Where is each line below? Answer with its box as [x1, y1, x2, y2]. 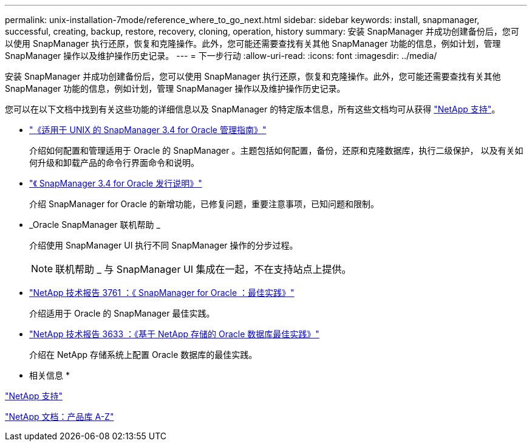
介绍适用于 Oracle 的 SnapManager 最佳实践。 [29, 308, 215, 318]
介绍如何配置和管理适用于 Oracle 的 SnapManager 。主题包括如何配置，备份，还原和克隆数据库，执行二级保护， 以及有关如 [29, 145, 523, 156]
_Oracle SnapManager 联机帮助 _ [29, 219, 160, 230]
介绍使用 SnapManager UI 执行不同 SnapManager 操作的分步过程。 [29, 240, 298, 250]
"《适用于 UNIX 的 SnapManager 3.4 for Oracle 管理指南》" [29, 125, 267, 135]
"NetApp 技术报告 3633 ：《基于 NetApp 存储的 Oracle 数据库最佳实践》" [29, 329, 319, 339]
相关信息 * [29, 370, 70, 380]
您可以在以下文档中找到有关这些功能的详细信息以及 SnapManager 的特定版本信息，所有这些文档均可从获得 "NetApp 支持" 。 [5, 104, 500, 114]
